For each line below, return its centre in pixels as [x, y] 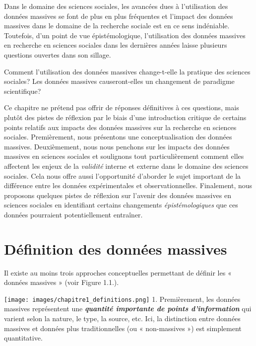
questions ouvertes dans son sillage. [58, 54]
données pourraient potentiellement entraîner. [73, 214]
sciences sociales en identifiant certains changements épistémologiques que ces [121, 205]
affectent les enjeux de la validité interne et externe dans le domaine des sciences [126, 166]
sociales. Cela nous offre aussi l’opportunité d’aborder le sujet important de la [123, 175]
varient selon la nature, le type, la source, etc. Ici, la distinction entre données [122, 318]
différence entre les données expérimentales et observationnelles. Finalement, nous [128, 185]
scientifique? [23, 91]
